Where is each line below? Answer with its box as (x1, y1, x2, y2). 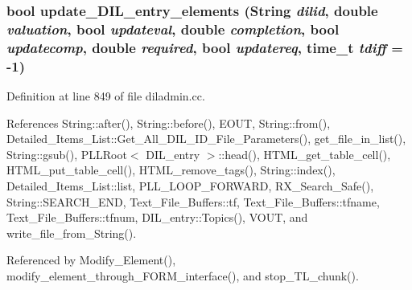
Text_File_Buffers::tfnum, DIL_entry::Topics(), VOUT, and (6, 209, 308, 226)
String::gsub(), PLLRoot (6, 145, 127, 162)
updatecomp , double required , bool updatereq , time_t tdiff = (6, 37, 403, 57)
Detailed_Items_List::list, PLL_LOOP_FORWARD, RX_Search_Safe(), (6, 177, 374, 194)
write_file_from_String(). (6, 224, 137, 241)
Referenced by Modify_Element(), (6, 251, 176, 268)
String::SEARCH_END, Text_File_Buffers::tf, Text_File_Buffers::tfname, (6, 193, 380, 210)
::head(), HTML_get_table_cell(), (218, 145, 391, 162)
